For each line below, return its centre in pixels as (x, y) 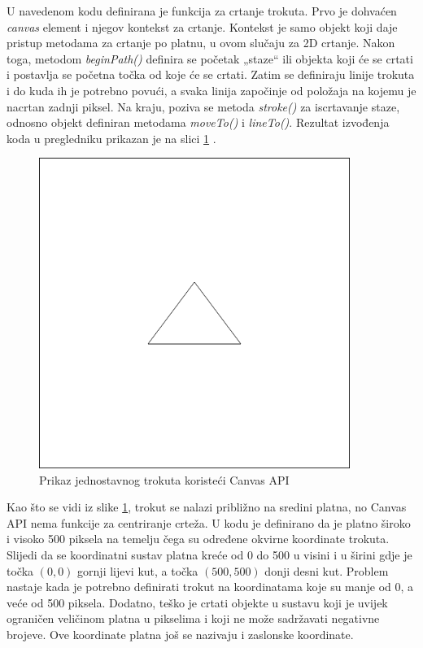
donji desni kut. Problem (327, 570)
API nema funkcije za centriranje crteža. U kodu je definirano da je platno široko (209, 522)
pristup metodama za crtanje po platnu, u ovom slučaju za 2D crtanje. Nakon (201, 43)
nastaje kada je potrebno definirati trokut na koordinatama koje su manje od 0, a (210, 587)
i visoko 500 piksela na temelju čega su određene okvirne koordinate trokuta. (198, 539)
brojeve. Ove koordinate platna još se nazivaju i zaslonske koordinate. (180, 634)
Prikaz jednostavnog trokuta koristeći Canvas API (164, 479)
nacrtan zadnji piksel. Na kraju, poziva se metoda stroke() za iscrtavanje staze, (203, 106)
